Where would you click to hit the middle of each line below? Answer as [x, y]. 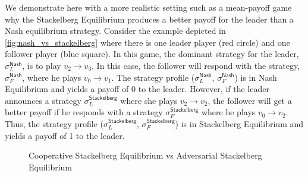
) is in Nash [256, 77]
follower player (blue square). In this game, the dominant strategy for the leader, [152, 54]
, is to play [42, 65]
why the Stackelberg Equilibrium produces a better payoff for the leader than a [149, 19]
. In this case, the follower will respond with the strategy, [196, 65]
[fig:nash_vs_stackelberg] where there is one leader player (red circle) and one [147, 42]
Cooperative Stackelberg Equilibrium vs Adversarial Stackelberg [145, 155]
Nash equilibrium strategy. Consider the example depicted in [115, 31]
